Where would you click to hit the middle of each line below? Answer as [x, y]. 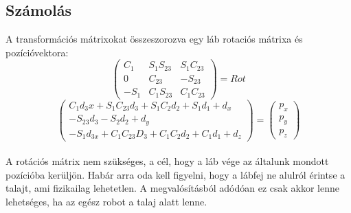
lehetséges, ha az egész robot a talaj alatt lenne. [106, 201]
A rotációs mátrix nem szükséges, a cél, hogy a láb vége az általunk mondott [167, 161]
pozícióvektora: [37, 52]
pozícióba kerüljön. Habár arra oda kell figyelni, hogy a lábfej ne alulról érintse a [175, 174]
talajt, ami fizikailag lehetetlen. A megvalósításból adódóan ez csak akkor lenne [172, 188]
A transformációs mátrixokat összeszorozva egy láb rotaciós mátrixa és [154, 39]
